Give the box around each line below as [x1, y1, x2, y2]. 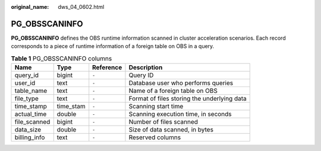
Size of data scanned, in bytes [128, 126, 214, 134]
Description [128, 63, 163, 72]
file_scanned [14, 118, 51, 126]
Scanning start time [128, 102, 184, 111]
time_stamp [14, 102, 48, 111]
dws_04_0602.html [58, 4, 105, 10]
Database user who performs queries [128, 79, 234, 87]
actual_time [14, 110, 47, 118]
